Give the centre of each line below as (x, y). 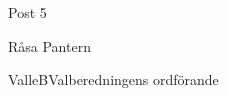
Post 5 (27, 12)
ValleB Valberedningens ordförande (113, 79)
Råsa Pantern (49, 45)
